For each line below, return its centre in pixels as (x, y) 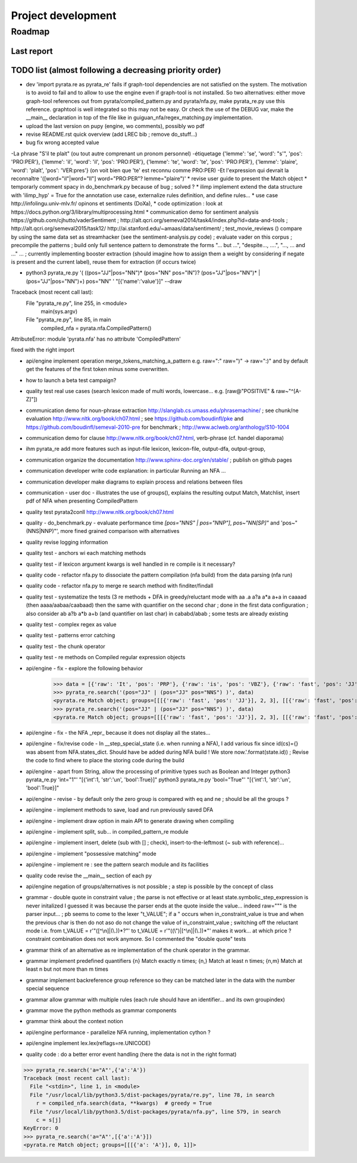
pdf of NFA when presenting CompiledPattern (82, 501)
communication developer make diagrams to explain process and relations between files (134, 482)
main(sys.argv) (59, 311)
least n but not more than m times (67, 969)
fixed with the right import (43, 350)
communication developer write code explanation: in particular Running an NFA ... (126, 471)
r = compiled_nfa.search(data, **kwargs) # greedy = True (124, 1103)
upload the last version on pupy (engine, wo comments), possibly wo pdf (115, 126)
